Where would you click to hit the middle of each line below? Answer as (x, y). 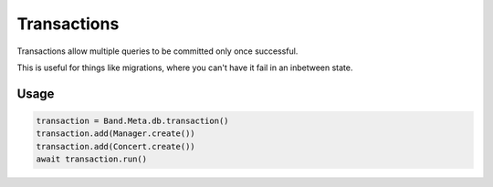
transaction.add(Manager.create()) (115, 134)
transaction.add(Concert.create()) (115, 146)
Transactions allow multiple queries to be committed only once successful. (157, 51)
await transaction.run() (92, 159)
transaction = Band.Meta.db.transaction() (132, 120)
